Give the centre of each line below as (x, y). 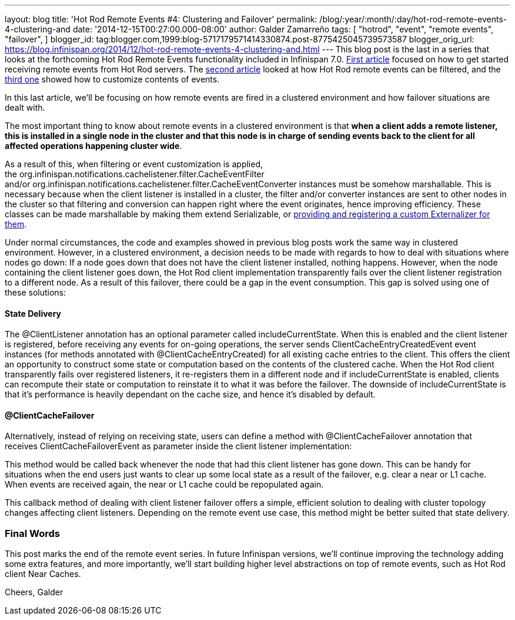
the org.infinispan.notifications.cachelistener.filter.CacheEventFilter (135, 174)
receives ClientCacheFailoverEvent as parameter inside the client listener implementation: (178, 446)
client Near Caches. (43, 574)
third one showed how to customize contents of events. (112, 79)
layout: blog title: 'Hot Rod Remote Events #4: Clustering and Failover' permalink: (161, 19)
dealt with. (25, 107)
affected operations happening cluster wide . (93, 146)
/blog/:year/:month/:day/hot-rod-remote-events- (413, 19)
